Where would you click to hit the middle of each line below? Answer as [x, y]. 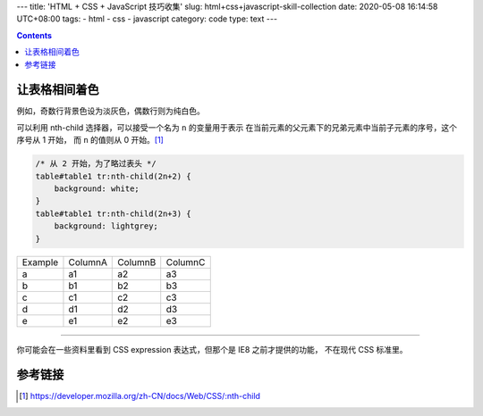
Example [40, 262]
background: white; [97, 189]
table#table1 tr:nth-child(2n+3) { [113, 213]
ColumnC [186, 262]
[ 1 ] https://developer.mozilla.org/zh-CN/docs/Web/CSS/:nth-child [140, 396]
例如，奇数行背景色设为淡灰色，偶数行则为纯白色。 [110, 111]
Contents [34, 35]
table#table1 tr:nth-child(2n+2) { [113, 176]
